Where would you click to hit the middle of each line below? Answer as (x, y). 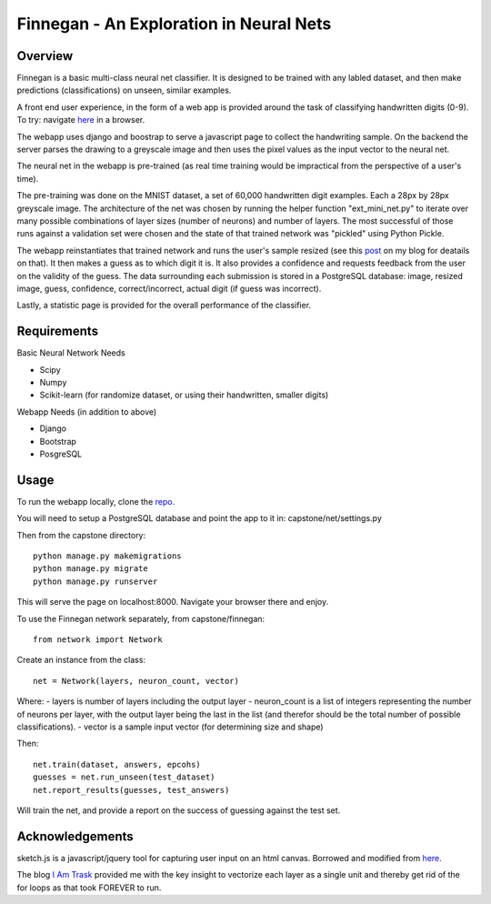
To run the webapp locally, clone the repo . (96, 501)
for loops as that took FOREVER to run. (89, 888)
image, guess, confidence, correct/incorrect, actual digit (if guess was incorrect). (169, 288)
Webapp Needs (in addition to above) (87, 412)
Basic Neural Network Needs (71, 353)
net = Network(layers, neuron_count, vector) (136, 681)
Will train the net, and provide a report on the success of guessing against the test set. (179, 810)
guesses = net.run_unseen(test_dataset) (124, 777)
